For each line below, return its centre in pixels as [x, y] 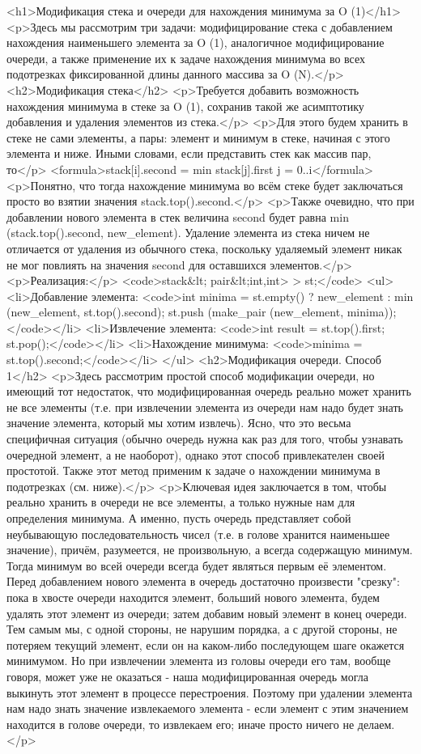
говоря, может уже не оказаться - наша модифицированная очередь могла [187, 676]
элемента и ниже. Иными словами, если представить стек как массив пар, [189, 153]
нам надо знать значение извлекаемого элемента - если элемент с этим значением [208, 708]
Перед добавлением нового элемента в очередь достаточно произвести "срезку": [203, 581]
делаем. [376, 724]
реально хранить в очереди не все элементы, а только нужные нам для [181, 502]
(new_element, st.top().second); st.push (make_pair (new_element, [175, 312]
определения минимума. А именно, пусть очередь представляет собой [179, 518]
